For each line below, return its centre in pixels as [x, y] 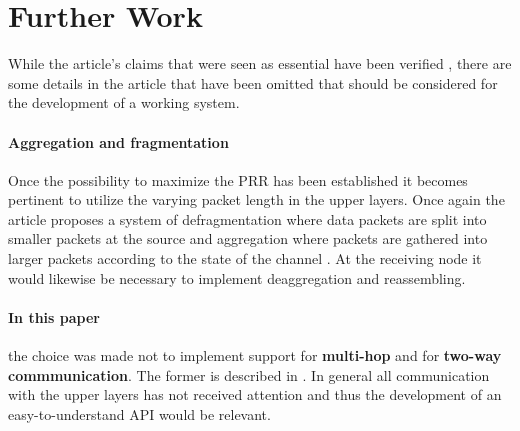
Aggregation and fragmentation [118, 141]
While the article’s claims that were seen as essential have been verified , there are [260, 63]
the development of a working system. [124, 102]
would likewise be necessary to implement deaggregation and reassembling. [237, 277]
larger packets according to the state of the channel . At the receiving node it [245, 258]
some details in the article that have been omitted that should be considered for [253, 82]
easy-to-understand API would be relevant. [139, 413]
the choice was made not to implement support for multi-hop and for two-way [255, 355]
